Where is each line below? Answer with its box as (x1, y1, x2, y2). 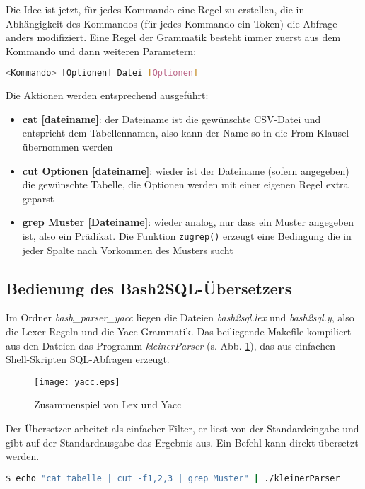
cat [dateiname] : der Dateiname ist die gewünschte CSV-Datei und (22, 111, 321, 126)
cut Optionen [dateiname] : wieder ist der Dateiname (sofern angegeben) (22, 163, 349, 178)
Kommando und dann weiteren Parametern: (6, 43, 197, 58)
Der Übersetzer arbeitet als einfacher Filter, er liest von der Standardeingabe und (6, 421, 359, 436)
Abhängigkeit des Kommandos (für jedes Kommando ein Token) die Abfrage (6, 16, 337, 30)
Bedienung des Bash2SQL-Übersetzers (6, 277, 292, 299)
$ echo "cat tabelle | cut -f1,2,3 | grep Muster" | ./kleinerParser (6, 473, 340, 483)
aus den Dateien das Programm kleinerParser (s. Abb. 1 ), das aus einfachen (6, 338, 335, 352)
